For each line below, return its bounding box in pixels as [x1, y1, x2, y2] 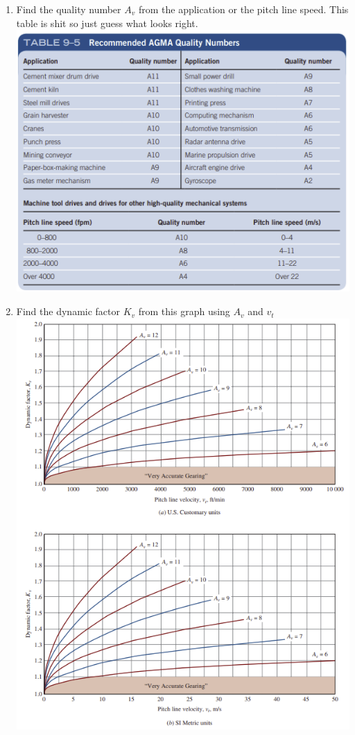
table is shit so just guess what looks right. [16, 15, 198, 30]
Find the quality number [16, 2, 121, 16]
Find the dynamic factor [16, 304, 120, 319]
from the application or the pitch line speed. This [138, 2, 349, 16]
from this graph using [138, 304, 230, 319]
